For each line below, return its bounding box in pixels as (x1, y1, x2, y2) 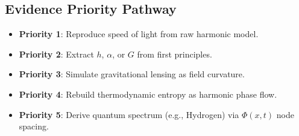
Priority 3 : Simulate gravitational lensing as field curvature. (19, 68, 245, 80)
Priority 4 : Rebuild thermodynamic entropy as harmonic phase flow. (19, 87, 277, 100)
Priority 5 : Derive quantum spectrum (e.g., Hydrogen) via (19, 108, 239, 120)
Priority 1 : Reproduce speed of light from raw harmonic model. (19, 28, 259, 40)
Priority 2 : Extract (19, 47, 94, 60)
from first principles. (137, 47, 212, 60)
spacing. (19, 120, 49, 132)
